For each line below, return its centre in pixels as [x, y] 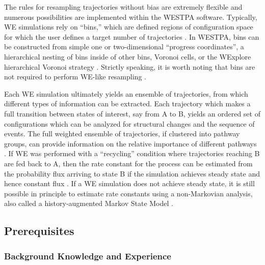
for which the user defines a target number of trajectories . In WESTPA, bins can [132, 36]
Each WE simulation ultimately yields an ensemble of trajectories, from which [126, 93]
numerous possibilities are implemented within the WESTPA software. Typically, [131, 17]
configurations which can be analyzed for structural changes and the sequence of [129, 123]
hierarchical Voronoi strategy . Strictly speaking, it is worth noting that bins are [130, 66]
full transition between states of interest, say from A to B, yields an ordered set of [132, 113]
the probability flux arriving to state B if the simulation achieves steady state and [132, 173]
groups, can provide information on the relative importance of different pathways [130, 143]
